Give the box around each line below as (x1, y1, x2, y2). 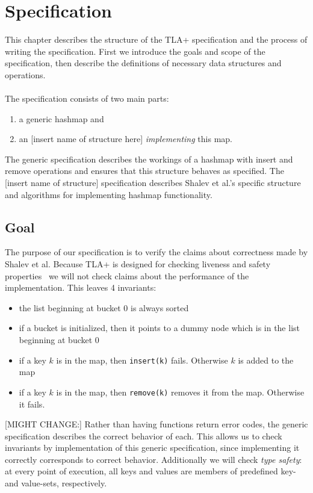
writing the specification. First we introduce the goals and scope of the (5, 45, 265, 57)
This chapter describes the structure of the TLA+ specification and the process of (5, 33, 308, 46)
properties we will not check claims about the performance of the (5, 269, 249, 282)
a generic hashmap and (19, 112, 104, 125)
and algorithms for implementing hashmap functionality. (5, 188, 212, 200)
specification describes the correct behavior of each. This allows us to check (5, 429, 282, 442)
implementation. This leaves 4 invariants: (5, 281, 156, 294)
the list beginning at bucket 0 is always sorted (19, 301, 189, 314)
